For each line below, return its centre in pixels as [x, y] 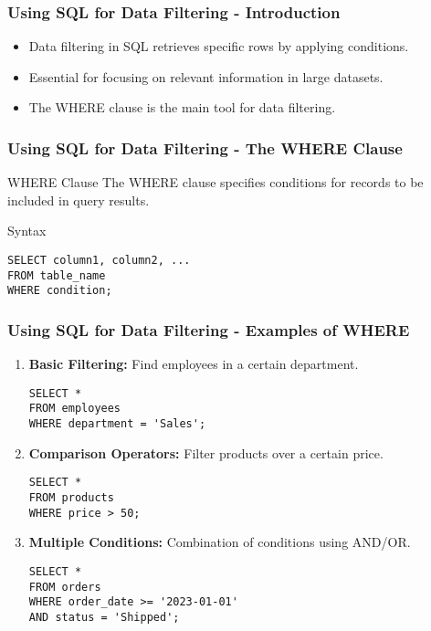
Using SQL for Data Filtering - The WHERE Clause [205, 147]
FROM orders [65, 587]
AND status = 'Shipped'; [104, 617]
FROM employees [75, 409]
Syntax [27, 231]
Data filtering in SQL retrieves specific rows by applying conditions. [219, 46]
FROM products [71, 498]
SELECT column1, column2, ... [99, 260]
